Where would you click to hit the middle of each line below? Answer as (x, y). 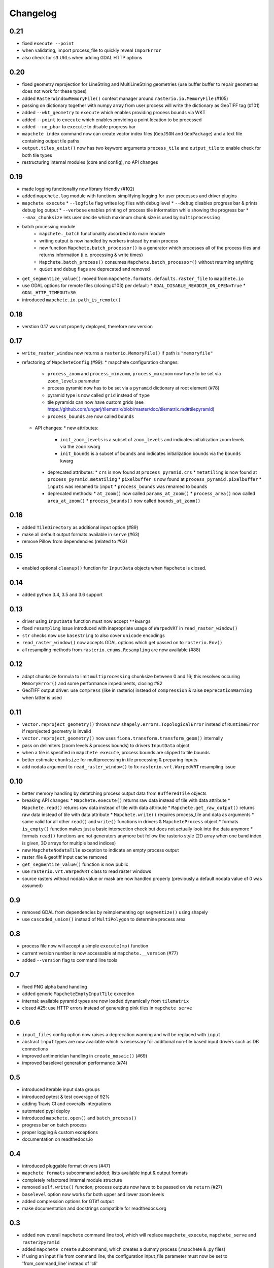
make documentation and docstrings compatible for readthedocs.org (94, 1208)
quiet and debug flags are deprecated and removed (95, 269)
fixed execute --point (48, 44)
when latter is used (42, 697)
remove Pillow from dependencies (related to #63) (75, 541)
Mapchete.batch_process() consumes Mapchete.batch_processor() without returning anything (146, 262)
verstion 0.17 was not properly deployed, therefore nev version (88, 326)
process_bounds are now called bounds (91, 416)
